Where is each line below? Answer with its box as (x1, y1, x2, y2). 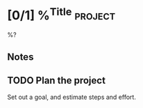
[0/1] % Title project (7, 5, 116, 24)
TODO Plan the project (7, 75, 106, 86)
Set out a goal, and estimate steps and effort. (7, 93, 137, 102)
